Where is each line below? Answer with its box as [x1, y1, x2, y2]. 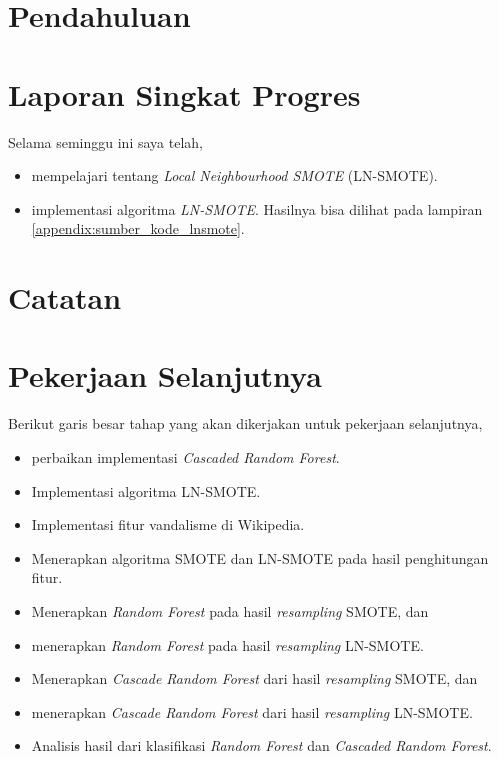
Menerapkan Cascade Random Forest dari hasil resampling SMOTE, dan [31, 668, 478, 689]
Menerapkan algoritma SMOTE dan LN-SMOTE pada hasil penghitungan [31, 547, 489, 568]
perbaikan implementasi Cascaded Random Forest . [31, 446, 340, 467]
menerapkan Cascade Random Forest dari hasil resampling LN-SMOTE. [31, 701, 473, 722]
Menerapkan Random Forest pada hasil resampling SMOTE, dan [31, 600, 429, 621]
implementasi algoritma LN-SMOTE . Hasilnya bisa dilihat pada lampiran [31, 198, 483, 219]
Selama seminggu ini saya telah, [8, 131, 203, 152]
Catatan [8, 277, 122, 318]
